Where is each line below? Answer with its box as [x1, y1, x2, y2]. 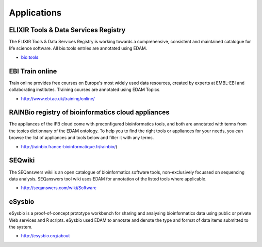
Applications [9, 7, 62, 18]
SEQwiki [9, 156, 35, 165]
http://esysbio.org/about [21, 233, 70, 239]
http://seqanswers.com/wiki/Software [21, 185, 97, 191]
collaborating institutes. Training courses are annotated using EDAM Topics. [9, 87, 161, 92]
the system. [9, 224, 33, 229]
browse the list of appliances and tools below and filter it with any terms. [9, 135, 154, 141]
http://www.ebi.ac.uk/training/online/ [21, 95, 95, 102]
